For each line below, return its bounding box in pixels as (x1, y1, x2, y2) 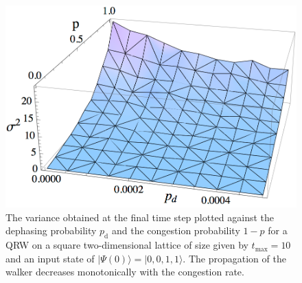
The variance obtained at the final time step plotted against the (5, 210, 275, 224)
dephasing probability (5, 223, 97, 238)
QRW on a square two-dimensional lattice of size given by (5, 238, 248, 252)
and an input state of (5, 251, 95, 265)
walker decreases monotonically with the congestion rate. (5, 264, 244, 279)
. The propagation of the (183, 251, 286, 265)
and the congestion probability (111, 223, 240, 238)
